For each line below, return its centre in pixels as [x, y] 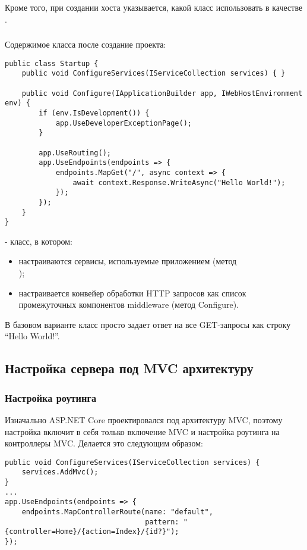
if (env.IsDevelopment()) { [94, 113]
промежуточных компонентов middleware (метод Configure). [129, 304]
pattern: [162, 522]
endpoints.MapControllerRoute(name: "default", [117, 512]
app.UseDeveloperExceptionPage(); [124, 123]
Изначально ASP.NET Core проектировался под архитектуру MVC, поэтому [144, 420]
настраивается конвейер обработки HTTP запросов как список [132, 293]
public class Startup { [52, 63]
